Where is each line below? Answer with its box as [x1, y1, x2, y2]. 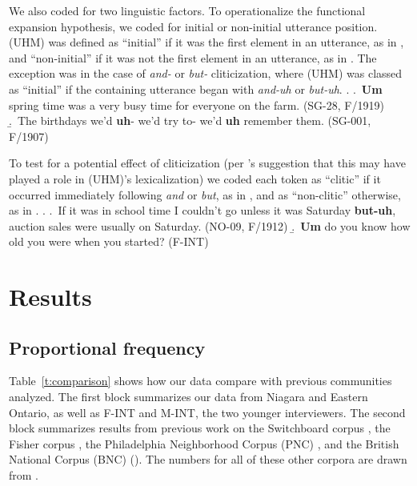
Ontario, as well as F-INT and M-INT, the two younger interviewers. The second [9, 404, 406, 420]
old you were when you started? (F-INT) [9, 233, 209, 250]
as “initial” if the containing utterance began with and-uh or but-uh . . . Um [9, 80, 383, 97]
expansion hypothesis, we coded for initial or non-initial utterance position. [9, 18, 378, 34]
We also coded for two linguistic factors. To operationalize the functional [9, 2, 366, 18]
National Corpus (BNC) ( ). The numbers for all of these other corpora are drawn [9, 451, 407, 468]
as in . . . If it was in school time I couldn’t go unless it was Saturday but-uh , [9, 202, 396, 219]
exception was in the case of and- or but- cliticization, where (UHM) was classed [9, 65, 403, 82]
